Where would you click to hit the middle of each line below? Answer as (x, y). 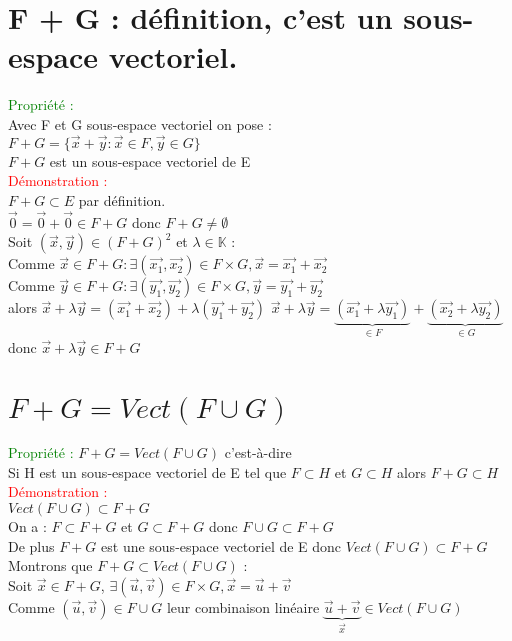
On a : (27, 526)
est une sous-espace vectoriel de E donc (221, 545)
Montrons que (50, 565)
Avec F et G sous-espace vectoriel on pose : (140, 123)
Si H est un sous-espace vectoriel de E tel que (147, 471)
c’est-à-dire (258, 452)
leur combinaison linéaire (243, 606)
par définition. (122, 199)
